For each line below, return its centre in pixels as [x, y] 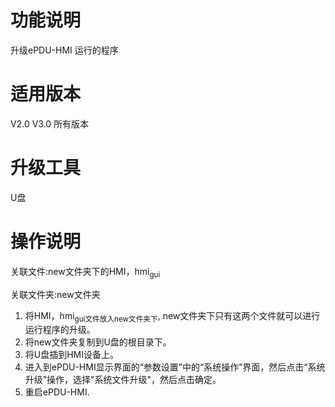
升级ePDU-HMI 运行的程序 [64, 50]
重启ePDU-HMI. [57, 392]
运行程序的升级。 [60, 330]
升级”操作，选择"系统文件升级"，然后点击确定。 [123, 380]
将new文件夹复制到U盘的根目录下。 [98, 342]
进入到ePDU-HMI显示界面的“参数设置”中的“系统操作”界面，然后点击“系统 [175, 367]
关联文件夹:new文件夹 [55, 294]
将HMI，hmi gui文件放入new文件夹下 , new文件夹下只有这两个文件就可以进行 [172, 316]
